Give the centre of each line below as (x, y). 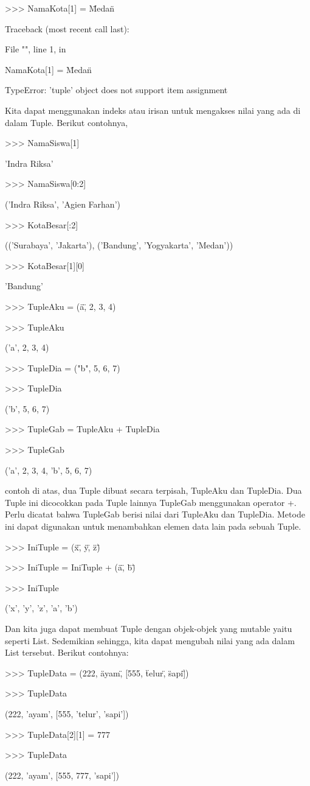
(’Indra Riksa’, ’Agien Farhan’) (63, 204)
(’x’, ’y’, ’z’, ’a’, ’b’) (41, 608)
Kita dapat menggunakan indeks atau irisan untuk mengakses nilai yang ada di (153, 110)
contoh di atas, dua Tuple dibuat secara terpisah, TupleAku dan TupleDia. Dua (153, 490)
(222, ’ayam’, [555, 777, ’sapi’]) (62, 775)
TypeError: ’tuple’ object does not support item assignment (116, 90)
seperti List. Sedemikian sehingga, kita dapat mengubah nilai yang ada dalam (150, 640)
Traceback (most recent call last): (67, 28)
